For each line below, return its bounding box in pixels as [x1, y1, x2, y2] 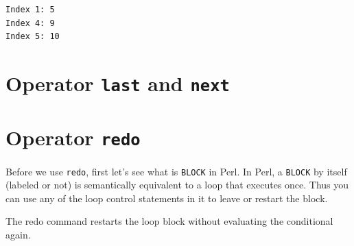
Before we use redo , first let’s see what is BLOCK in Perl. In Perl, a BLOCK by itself [5, 164, 347, 178]
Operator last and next [5, 69, 230, 97]
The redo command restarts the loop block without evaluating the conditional [5, 214, 333, 228]
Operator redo [5, 123, 141, 151]
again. [5, 227, 31, 241]
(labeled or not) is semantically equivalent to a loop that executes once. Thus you [5, 177, 349, 192]
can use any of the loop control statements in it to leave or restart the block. [5, 190, 328, 205]
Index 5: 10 [5, 32, 60, 42]
